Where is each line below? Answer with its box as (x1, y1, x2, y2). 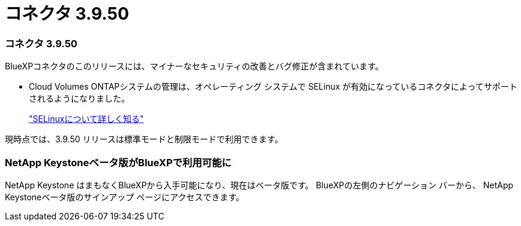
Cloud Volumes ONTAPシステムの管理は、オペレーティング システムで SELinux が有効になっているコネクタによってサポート (29, 81, 517, 92)
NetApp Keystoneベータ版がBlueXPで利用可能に (5, 156, 232, 169)
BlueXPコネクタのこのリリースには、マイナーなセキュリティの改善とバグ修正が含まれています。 (5, 61, 384, 72)
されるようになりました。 (29, 93, 130, 104)
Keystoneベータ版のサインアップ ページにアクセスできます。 (5, 191, 244, 202)
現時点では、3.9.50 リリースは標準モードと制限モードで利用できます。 (5, 134, 283, 145)
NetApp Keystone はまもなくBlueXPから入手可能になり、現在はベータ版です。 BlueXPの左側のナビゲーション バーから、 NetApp (5, 179, 514, 190)
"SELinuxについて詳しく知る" (29, 114, 144, 124)
